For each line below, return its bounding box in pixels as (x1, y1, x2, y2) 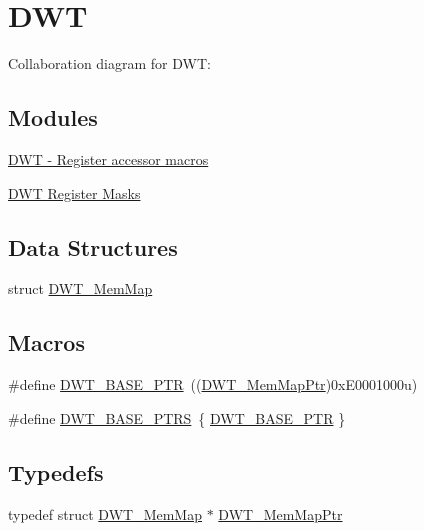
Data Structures (8, 231, 178, 262)
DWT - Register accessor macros (8, 148, 209, 169)
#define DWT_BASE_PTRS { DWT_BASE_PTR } (8, 407, 346, 428)
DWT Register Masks (8, 182, 141, 203)
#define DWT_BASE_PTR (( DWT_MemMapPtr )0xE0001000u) (8, 374, 418, 395)
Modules (8, 102, 98, 133)
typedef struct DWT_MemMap (8, 503, 202, 524)
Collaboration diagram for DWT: (8, 53, 211, 74)
